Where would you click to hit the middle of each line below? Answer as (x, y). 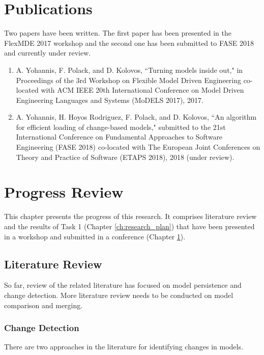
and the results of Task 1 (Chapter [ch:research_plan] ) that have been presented (129, 226)
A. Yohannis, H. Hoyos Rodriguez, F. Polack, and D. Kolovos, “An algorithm (136, 117)
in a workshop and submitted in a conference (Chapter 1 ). (95, 236)
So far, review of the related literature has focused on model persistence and (123, 285)
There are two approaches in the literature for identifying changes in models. (124, 347)
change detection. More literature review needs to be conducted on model (119, 295)
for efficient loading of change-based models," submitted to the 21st (121, 127)
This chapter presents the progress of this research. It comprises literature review (130, 216)
